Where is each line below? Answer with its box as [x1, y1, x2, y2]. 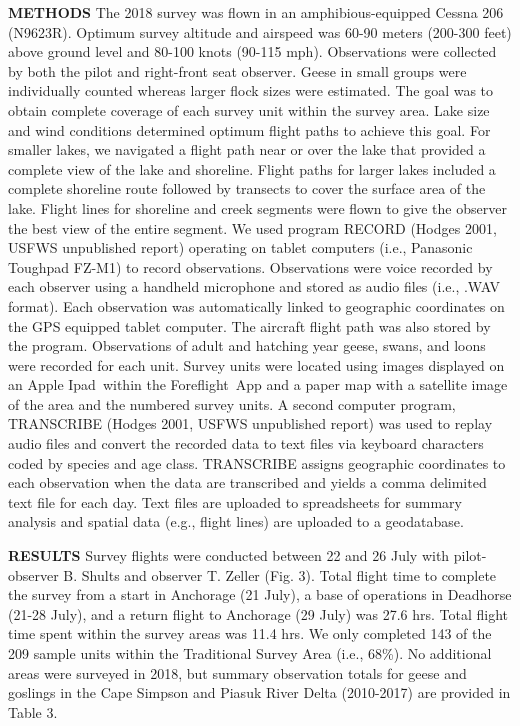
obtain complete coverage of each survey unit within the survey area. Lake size [8, 99, 490, 120]
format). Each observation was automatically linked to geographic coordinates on [8, 295, 505, 316]
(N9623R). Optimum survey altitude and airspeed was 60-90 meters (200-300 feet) [8, 21, 512, 42]
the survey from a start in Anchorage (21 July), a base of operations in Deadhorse [8, 584, 512, 605]
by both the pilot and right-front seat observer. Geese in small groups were [8, 60, 467, 81]
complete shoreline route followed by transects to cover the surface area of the [8, 178, 486, 199]
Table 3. [8, 701, 58, 722]
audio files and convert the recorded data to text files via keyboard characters [8, 433, 484, 454]
